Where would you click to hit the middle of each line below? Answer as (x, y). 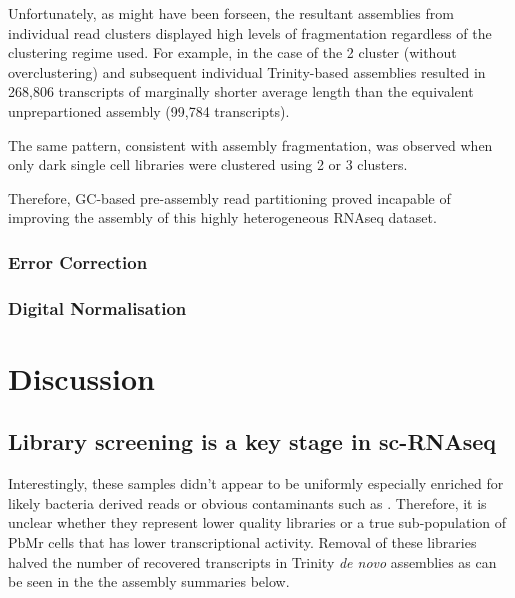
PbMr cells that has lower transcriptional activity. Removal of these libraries (242, 541)
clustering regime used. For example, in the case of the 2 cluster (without (232, 52)
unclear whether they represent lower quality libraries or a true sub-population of (257, 522)
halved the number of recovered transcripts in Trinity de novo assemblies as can (252, 561)
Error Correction (78, 261)
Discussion (81, 377)
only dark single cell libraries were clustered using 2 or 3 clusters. (208, 164)
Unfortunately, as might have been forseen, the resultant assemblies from (231, 13)
